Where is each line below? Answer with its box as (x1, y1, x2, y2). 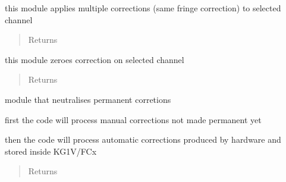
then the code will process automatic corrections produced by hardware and (5, 133, 281, 146)
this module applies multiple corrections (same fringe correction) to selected (5, 2, 281, 14)
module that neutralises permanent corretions (5, 93, 171, 105)
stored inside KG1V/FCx (5, 145, 97, 157)
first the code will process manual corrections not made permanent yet (5, 113, 262, 125)
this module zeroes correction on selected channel (5, 53, 184, 65)
